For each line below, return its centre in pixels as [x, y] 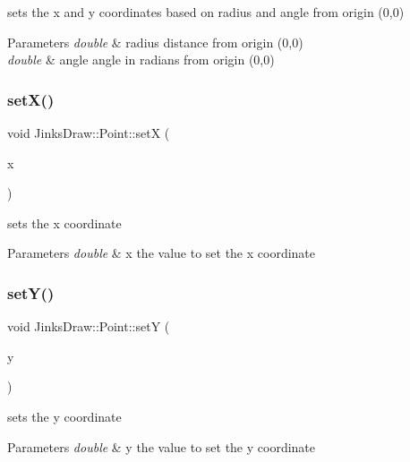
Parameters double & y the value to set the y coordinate [162, 446]
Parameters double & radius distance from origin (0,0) [155, 42]
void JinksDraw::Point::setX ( [89, 133]
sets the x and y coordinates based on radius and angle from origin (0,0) [206, 12]
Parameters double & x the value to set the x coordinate [162, 253]
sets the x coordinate [64, 222]
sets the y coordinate [64, 416]
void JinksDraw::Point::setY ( [89, 326]
